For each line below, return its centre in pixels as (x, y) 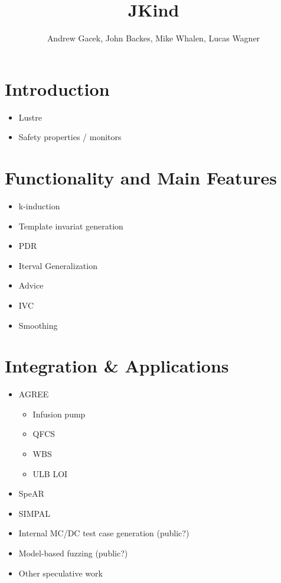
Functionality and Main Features (141, 178)
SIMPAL (35, 513)
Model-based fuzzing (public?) (73, 553)
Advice (31, 285)
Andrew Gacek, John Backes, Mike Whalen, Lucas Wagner (153, 38)
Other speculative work (61, 573)
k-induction (39, 205)
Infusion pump (59, 414)
